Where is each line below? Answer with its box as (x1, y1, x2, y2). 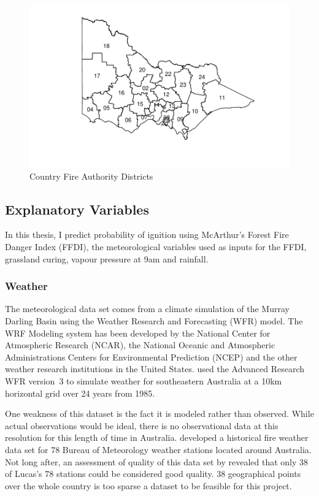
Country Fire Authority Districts (29, 169, 153, 182)
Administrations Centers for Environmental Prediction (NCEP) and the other (5, 350, 298, 363)
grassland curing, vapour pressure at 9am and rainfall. (5, 252, 209, 265)
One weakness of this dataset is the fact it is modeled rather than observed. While (5, 407, 314, 420)
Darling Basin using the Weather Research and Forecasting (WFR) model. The (5, 314, 303, 327)
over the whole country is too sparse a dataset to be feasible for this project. (5, 479, 292, 492)
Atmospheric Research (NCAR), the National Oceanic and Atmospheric (5, 338, 275, 351)
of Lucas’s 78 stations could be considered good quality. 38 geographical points (5, 467, 301, 480)
